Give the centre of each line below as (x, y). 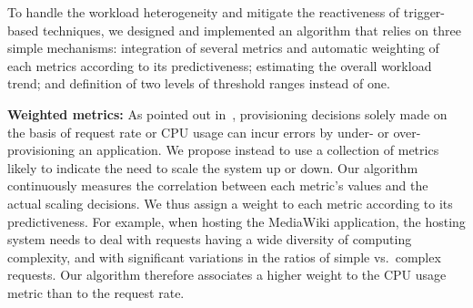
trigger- (424, 12)
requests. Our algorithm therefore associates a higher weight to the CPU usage (227, 275)
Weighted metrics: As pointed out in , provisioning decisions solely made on (227, 113)
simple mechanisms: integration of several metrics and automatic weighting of (223, 48)
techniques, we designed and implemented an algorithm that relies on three (252, 30)
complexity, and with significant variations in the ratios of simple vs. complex (224, 257)
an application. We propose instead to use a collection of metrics (259, 150)
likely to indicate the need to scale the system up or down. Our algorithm (213, 167)
